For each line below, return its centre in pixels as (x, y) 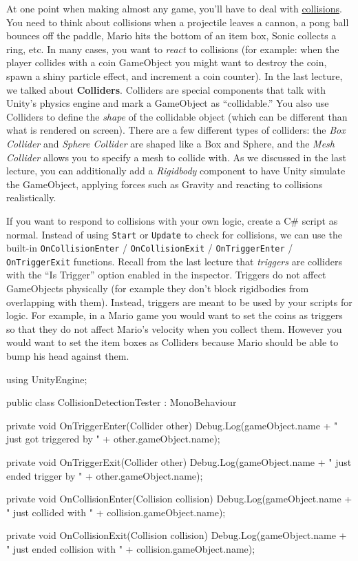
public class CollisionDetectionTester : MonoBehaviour (122, 402)
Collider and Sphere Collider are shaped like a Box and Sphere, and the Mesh (170, 143)
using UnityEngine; (47, 379)
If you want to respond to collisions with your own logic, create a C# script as (172, 220)
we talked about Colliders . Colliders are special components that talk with (166, 89)
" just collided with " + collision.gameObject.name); (116, 512)
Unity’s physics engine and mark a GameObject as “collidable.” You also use (168, 103)
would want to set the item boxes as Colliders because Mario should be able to (172, 342)
